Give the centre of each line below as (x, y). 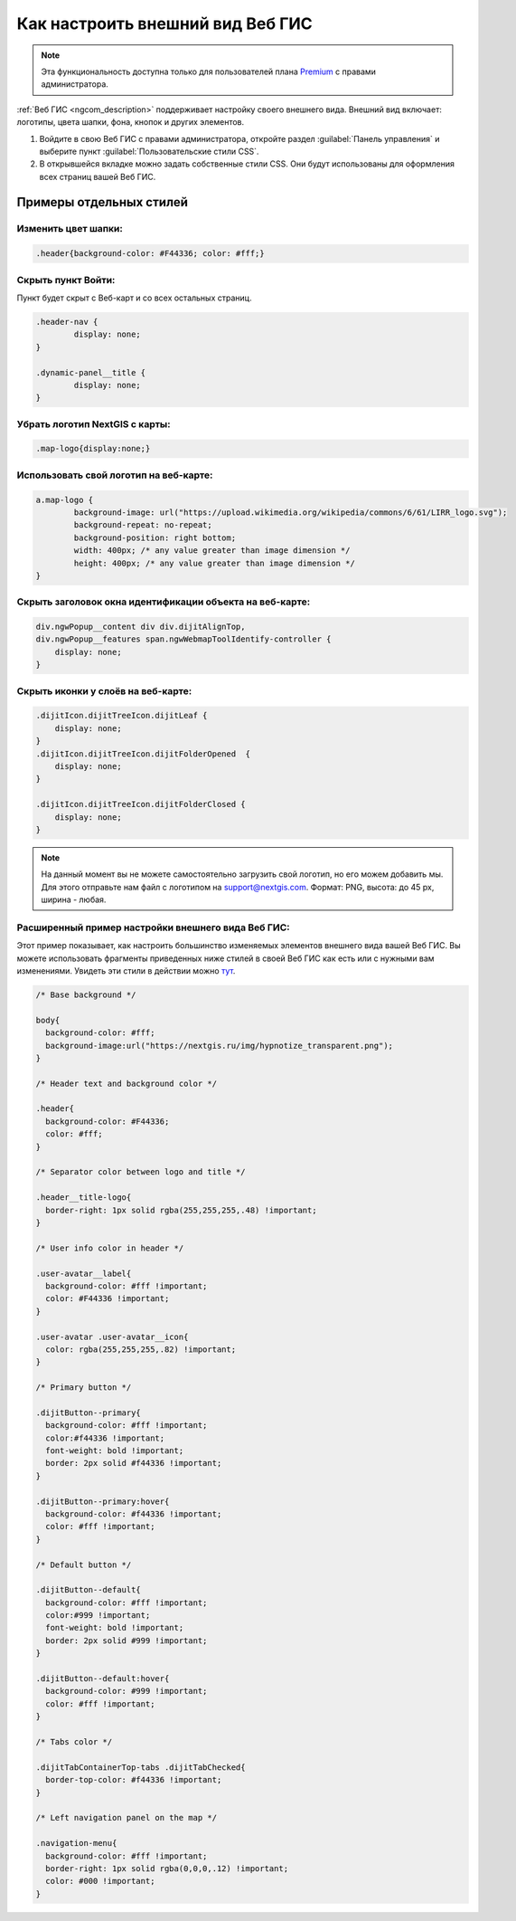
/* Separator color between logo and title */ (141, 1172)
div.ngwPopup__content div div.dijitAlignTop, (141, 627)
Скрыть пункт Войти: (66, 280)
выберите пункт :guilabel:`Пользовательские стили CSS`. (149, 151)
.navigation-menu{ (76, 1843)
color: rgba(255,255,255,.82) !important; (141, 1349)
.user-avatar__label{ (84, 1273)
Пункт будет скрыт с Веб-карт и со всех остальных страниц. (134, 298)
